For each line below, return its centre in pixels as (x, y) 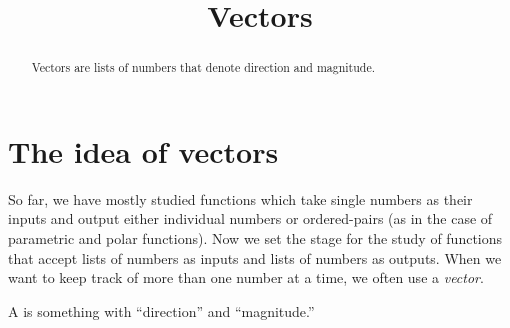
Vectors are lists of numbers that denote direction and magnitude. (203, 67)
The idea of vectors (143, 150)
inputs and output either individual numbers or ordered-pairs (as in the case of (250, 218)
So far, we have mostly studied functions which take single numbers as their (240, 198)
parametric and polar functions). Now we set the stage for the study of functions (255, 237)
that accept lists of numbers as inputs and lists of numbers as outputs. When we (255, 257)
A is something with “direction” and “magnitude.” (161, 310)
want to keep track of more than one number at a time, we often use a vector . (246, 277)
